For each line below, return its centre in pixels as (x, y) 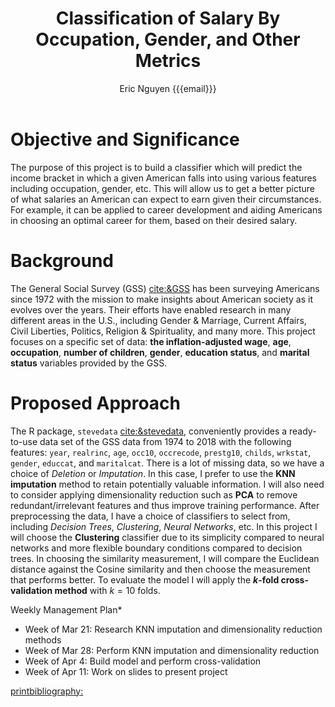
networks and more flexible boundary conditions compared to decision (156, 548)
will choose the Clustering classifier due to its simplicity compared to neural (167, 537)
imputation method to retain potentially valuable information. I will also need (167, 484)
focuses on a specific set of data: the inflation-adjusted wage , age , (151, 341)
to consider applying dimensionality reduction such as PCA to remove (154, 494)
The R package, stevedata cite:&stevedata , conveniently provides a (149, 431)
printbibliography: (47, 691)
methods (43, 639)
